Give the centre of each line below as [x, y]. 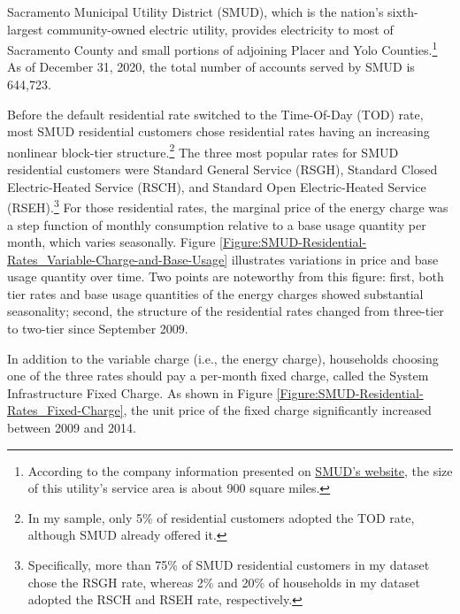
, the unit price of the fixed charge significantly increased [277, 410]
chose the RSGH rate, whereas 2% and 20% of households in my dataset [224, 582]
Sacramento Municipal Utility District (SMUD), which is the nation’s [195, 12]
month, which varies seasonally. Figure [111, 242]
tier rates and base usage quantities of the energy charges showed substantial [215, 293]
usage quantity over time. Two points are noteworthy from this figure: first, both [226, 276]
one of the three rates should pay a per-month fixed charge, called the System [218, 376]
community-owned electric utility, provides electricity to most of [220, 29]
